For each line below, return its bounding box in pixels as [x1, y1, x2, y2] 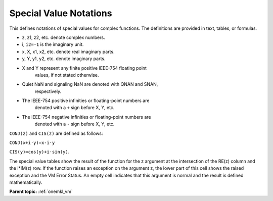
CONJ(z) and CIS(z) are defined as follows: [9, 130, 103, 136]
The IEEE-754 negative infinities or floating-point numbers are [22, 114, 151, 120]
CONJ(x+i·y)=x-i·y [9, 140, 55, 146]
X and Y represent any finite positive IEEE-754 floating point [22, 65, 147, 71]
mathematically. [9, 179, 42, 185]
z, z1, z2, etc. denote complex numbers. [22, 34, 106, 40]
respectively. [34, 88, 62, 94]
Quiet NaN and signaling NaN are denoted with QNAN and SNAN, [22, 81, 158, 87]
